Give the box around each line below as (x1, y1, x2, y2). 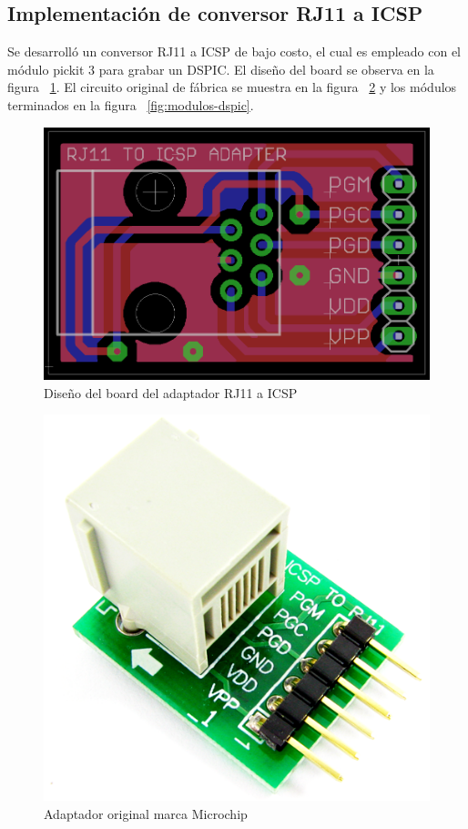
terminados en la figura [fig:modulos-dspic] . (7, 95, 254, 114)
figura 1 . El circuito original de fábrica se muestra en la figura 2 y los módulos (7, 77, 457, 97)
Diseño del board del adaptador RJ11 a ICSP (44, 383, 298, 402)
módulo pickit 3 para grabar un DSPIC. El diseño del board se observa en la (7, 59, 434, 78)
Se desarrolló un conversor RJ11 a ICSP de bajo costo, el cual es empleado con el (7, 42, 461, 61)
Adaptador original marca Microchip (44, 804, 248, 823)
